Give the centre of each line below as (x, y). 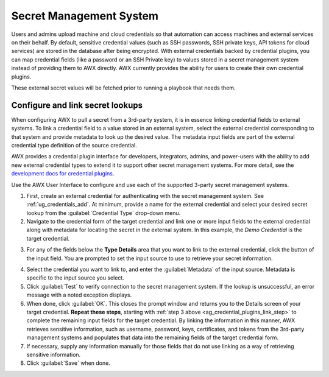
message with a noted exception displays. (79, 295)
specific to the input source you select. (75, 278)
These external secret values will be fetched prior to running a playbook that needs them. (123, 88)
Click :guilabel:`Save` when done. (69, 363)
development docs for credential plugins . (63, 174)
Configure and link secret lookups (77, 105)
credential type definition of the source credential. (74, 145)
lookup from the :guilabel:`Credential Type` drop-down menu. (104, 213)
